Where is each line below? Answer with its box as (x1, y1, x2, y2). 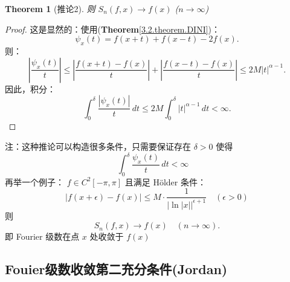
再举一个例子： (5, 175, 64, 188)
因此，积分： (5, 82, 56, 95)
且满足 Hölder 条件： (124, 175, 206, 188)
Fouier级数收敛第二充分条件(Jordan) (5, 260, 228, 278)
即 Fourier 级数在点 (5, 230, 80, 243)
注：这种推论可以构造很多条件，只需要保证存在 (5, 140, 191, 152)
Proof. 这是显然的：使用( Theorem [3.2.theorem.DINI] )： (5, 22, 221, 35)
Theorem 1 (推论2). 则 (5, 2, 95, 14)
